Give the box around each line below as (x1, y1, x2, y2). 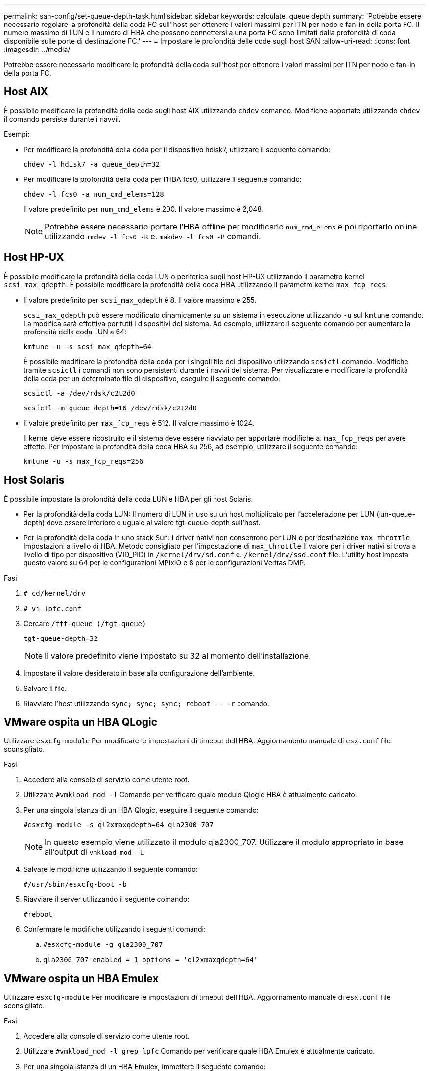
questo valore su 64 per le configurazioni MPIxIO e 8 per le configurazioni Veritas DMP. (24, 558, 306, 567)
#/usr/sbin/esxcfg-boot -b (24, 880, 127, 889)
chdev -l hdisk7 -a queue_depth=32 (24, 160, 160, 168)
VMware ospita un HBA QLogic (4, 715, 158, 728)
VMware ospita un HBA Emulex (4, 972, 159, 985)
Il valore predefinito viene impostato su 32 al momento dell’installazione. (45, 650, 311, 661)
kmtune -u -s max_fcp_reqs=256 (24, 457, 143, 465)
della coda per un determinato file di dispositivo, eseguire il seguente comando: (24, 374, 280, 382)
